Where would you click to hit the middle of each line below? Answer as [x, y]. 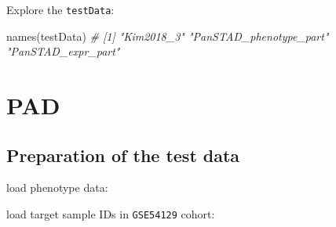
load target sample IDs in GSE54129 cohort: [111, 214]
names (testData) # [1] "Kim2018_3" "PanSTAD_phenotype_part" [168, 36]
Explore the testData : [60, 9]
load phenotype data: [57, 187]
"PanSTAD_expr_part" [63, 51]
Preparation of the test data [123, 155]
